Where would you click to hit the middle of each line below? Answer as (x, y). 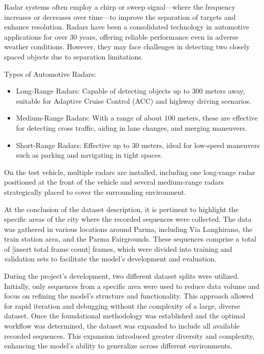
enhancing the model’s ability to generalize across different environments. (118, 346)
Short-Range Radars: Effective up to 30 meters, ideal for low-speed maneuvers (138, 145)
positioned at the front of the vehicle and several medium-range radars (114, 182)
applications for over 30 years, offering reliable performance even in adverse (121, 36)
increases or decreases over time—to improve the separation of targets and (120, 17)
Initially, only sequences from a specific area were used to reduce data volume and (132, 286)
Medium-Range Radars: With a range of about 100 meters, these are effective (137, 118)
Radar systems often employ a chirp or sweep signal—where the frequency (120, 7)
